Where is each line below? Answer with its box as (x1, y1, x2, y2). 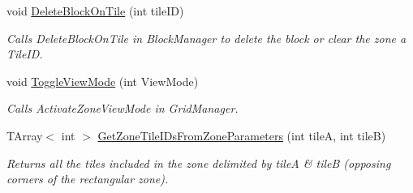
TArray (6, 127, 43, 144)
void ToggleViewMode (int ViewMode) (6, 72, 199, 89)
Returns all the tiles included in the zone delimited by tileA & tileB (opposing (6, 154, 391, 171)
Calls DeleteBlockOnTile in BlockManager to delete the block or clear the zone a (6, 29, 407, 46)
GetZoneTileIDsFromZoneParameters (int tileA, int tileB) (97, 127, 386, 144)
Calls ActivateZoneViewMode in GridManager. (6, 100, 239, 117)
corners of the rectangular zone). (6, 170, 169, 187)
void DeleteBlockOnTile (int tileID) (6, 2, 184, 19)
